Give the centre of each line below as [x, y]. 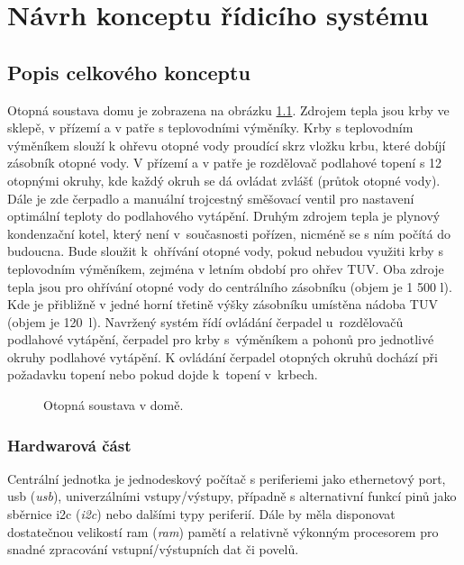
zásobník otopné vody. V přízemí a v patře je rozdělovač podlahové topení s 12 [225, 163]
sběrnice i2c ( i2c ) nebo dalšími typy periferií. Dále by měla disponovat [201, 514]
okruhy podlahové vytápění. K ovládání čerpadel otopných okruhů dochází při [223, 356]
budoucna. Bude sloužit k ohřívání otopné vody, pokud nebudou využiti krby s [225, 251]
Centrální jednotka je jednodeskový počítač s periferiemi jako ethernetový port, [227, 478]
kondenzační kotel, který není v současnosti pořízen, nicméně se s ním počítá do [229, 233]
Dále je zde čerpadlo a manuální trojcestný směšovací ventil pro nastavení [211, 198]
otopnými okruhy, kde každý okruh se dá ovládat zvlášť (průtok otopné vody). [224, 180]
